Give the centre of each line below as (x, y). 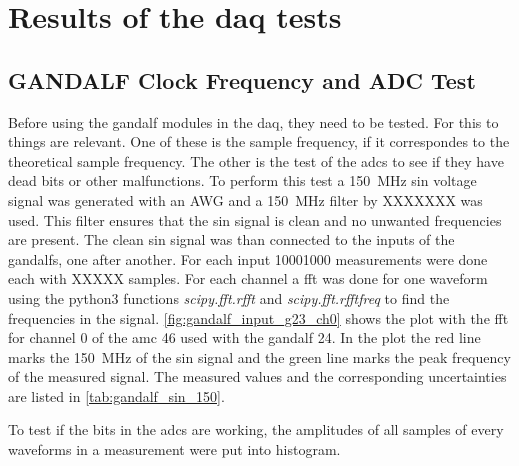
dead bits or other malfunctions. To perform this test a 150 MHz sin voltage (242, 180)
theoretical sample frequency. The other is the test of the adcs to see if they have (256, 160)
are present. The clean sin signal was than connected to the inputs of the (231, 239)
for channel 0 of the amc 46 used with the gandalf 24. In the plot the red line (244, 337)
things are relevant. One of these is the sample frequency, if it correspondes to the (259, 141)
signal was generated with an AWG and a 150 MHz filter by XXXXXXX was (245, 199)
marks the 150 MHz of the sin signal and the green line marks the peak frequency (259, 356)
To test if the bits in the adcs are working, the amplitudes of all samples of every (256, 429)
